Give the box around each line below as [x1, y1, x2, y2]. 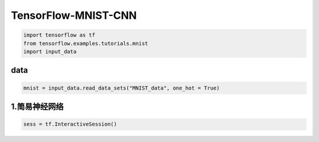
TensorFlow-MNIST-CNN [11, 9, 137, 22]
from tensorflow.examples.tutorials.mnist [23, 40, 148, 47]
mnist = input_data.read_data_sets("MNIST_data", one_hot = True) [23, 84, 220, 91]
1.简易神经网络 [11, 101, 64, 111]
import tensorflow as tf [23, 32, 96, 38]
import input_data [23, 48, 77, 55]
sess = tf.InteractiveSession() [23, 121, 118, 128]
